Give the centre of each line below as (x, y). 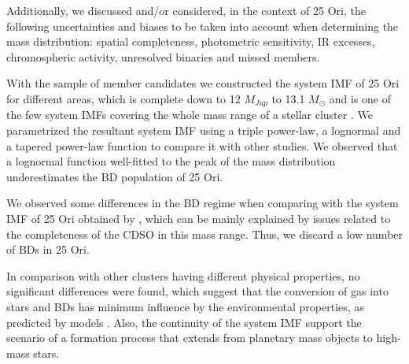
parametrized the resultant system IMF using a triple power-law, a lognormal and (204, 130)
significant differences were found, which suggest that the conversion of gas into (197, 291)
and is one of (360, 98)
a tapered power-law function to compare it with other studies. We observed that (202, 145)
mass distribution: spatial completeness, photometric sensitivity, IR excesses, (191, 41)
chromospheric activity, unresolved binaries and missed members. (163, 56)
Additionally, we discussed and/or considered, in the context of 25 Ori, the (186, 10)
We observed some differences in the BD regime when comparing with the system (203, 203)
